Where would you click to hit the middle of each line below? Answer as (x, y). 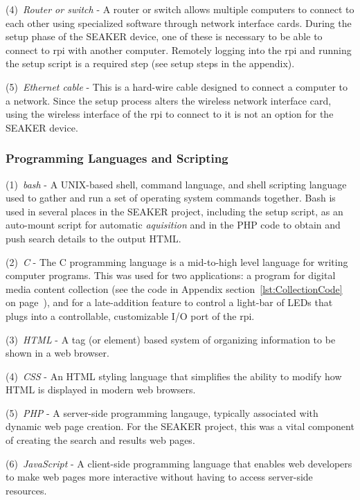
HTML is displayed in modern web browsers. (101, 390)
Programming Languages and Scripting (117, 158)
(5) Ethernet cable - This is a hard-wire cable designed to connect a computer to (177, 86)
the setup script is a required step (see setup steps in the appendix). (150, 63)
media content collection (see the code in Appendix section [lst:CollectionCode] (174, 288)
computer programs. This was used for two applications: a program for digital (171, 275)
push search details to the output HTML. (93, 238)
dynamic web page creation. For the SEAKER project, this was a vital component (180, 426)
